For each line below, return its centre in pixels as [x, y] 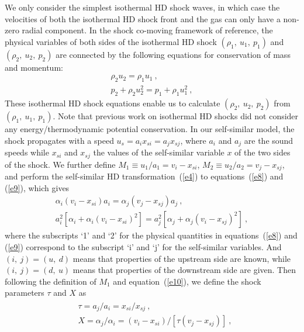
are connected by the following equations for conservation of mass [173, 54]
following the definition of [51, 281]
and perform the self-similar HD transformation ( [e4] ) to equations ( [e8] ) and [144, 176]
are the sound [269, 140]
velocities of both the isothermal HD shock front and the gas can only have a [143, 18]
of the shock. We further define [60, 164]
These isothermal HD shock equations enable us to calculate [113, 103]
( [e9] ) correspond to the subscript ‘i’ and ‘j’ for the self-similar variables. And [143, 246]
